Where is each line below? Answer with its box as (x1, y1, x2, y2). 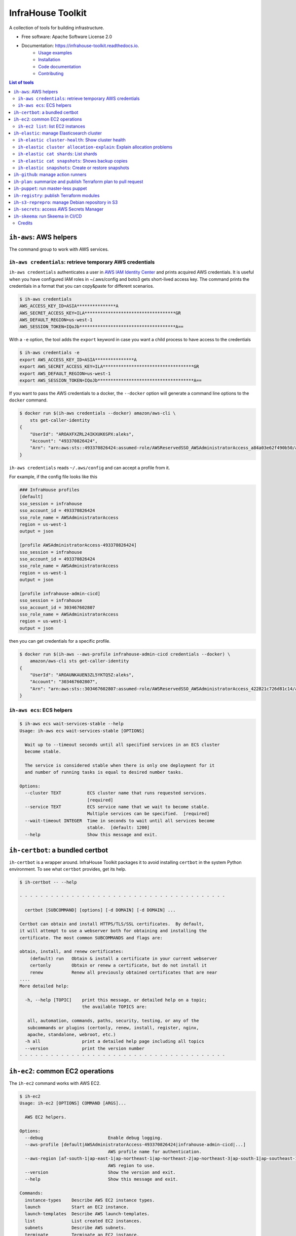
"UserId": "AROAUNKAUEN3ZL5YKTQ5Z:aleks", (30, 672, 134, 678)
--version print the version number (25, 1046, 145, 1051)
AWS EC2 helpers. (25, 1114, 67, 1120)
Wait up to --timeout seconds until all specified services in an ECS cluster (25, 742, 220, 748)
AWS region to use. (108, 1162, 155, 1168)
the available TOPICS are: (81, 1004, 148, 1010)
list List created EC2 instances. (25, 1218, 142, 1224)
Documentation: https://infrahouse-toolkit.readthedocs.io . (21, 43, 139, 49)
